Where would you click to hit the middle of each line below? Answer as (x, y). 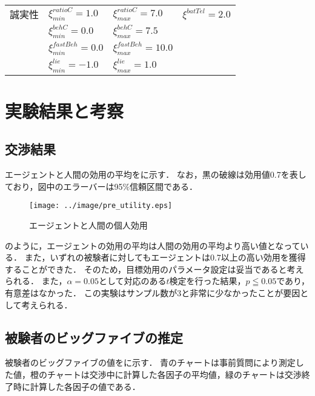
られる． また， (36, 281)
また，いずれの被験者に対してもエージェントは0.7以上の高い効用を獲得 (165, 257)
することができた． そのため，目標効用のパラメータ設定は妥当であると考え (154, 269)
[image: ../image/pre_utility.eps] (101, 206)
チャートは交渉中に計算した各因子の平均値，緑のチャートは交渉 (174, 374)
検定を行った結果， (207, 281)
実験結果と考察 (65, 110)
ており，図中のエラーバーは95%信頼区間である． (101, 186)
